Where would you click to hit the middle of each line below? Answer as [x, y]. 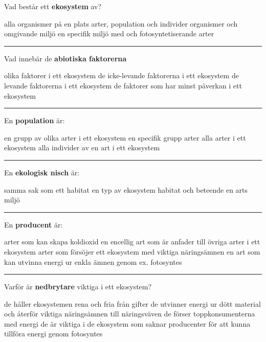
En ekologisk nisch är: [42, 172]
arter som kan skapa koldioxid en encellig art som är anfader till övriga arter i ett [132, 242]
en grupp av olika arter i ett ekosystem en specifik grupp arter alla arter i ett [125, 137]
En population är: [35, 120]
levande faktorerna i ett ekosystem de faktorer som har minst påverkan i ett [123, 85]
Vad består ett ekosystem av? [53, 6]
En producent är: [34, 224]
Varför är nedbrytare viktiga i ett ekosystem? [78, 287]
